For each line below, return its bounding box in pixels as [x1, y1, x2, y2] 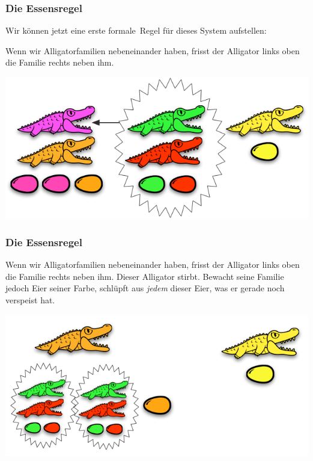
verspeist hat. [5, 293, 55, 306]
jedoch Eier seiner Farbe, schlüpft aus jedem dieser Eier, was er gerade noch [5, 282, 285, 294]
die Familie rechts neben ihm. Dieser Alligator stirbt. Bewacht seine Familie [5, 270, 284, 282]
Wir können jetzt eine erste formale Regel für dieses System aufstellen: [5, 24, 267, 37]
